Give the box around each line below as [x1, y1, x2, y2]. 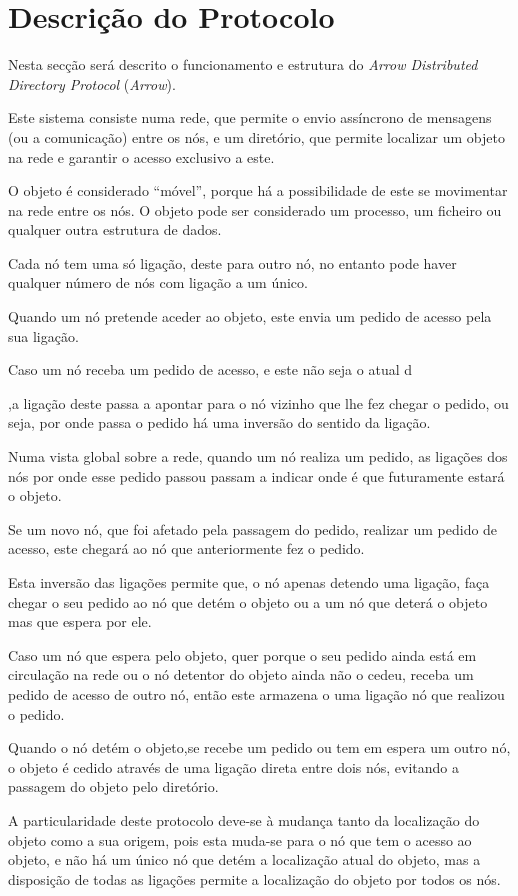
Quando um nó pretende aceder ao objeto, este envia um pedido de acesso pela [8, 306, 492, 327]
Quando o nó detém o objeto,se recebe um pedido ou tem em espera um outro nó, [8, 737, 511, 758]
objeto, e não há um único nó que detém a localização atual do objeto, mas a [8, 849, 481, 870]
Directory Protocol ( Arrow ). [8, 73, 176, 94]
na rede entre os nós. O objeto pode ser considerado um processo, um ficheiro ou [8, 199, 502, 220]
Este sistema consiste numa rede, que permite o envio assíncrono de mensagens [8, 107, 492, 128]
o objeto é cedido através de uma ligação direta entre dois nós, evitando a [8, 756, 460, 777]
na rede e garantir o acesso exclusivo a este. [8, 146, 275, 167]
